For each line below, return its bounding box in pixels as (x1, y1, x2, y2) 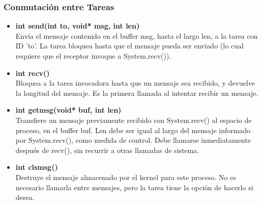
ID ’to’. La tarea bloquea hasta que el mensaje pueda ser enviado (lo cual (15, 40, 244, 51)
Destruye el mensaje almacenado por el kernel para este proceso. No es (15, 171, 236, 182)
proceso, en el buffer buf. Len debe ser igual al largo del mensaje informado (15, 124, 251, 135)
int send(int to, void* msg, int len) (15, 20, 140, 31)
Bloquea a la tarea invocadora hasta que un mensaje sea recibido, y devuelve (15, 78, 255, 88)
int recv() (15, 67, 50, 78)
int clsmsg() (15, 162, 58, 172)
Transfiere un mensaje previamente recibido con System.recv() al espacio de (15, 114, 252, 125)
